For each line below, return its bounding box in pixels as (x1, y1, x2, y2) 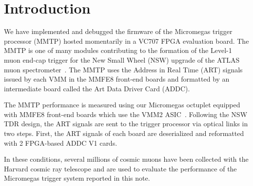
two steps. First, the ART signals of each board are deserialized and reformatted (4, 128, 244, 138)
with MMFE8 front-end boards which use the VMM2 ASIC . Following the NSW (4, 109, 248, 119)
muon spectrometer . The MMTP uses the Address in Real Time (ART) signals (4, 64, 243, 74)
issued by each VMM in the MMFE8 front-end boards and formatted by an (4, 74, 230, 84)
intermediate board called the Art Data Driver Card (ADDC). (4, 83, 190, 93)
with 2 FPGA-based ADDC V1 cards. (4, 137, 117, 148)
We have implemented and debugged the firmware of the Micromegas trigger (4, 26, 233, 36)
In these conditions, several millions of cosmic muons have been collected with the (4, 154, 249, 164)
